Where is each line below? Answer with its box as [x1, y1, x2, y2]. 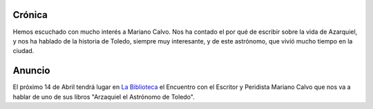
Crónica [12, 9, 48, 21]
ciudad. [12, 47, 35, 55]
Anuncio [12, 65, 50, 77]
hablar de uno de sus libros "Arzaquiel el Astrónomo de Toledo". [12, 92, 195, 101]
